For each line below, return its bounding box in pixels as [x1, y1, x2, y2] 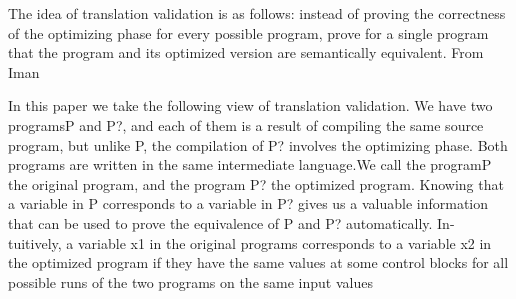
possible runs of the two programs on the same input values [8, 271, 373, 292]
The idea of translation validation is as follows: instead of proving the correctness [8, 3, 506, 23]
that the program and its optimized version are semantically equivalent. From [8, 42, 484, 63]
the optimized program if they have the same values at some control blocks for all [8, 252, 509, 273]
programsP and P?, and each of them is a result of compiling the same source [8, 114, 484, 135]
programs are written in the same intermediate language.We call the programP [8, 154, 492, 175]
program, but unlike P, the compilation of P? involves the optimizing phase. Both [8, 134, 508, 155]
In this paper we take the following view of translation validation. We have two [8, 95, 493, 116]
